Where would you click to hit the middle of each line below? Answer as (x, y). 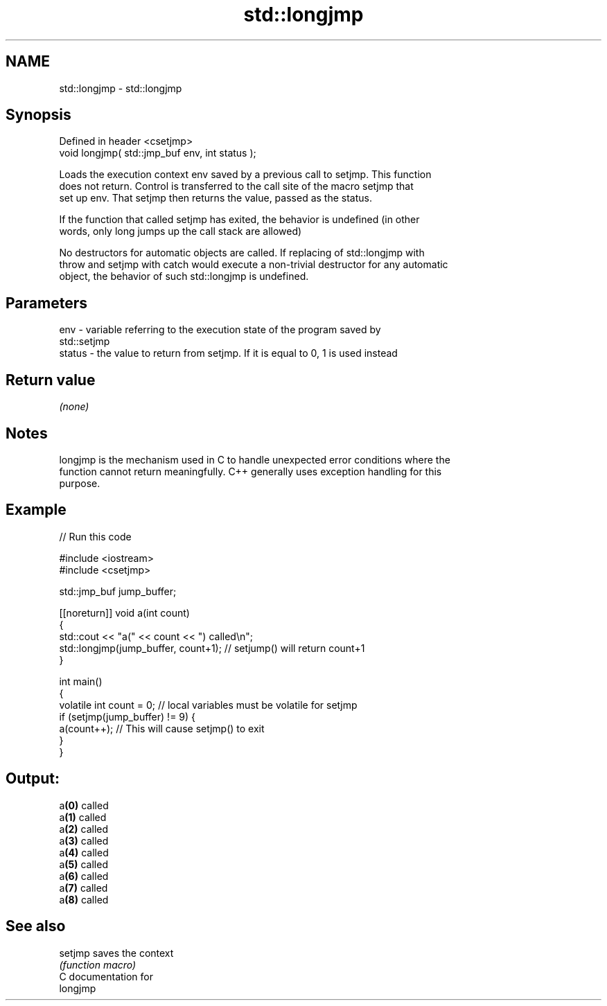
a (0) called (84, 805)
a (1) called (83, 817)
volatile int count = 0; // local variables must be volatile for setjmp (208, 705)
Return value (51, 380)
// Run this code (95, 536)
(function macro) (98, 964)
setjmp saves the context (116, 953)
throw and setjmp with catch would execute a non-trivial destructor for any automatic (254, 265)
